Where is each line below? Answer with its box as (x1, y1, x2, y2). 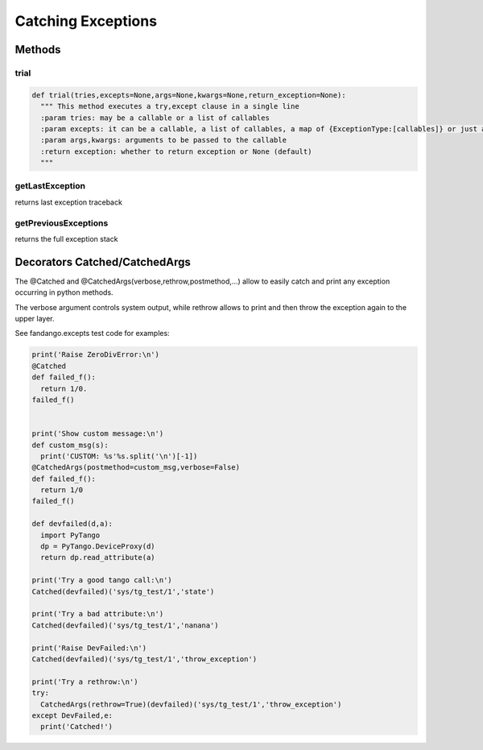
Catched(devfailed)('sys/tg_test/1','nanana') (31, 620, 219, 630)
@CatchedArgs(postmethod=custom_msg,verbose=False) (31, 463, 241, 472)
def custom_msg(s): (31, 440, 109, 450)
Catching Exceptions (14, 12, 157, 30)
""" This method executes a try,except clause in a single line (40, 102, 299, 111)
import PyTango (40, 530, 101, 540)
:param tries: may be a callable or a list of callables (40, 113, 270, 122)
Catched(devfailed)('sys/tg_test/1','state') (31, 586, 215, 596)
